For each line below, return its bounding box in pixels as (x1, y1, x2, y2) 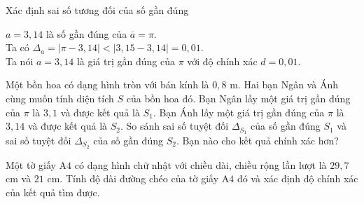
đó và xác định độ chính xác (237, 171, 358, 186)
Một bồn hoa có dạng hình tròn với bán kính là (6, 77, 209, 92)
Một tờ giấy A (6, 157, 67, 172)
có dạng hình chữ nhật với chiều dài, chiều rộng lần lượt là (74, 157, 327, 172)
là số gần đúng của (45, 26, 127, 41)
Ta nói (6, 53, 34, 68)
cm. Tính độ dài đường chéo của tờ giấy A (47, 171, 230, 186)
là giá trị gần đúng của (76, 53, 175, 68)
